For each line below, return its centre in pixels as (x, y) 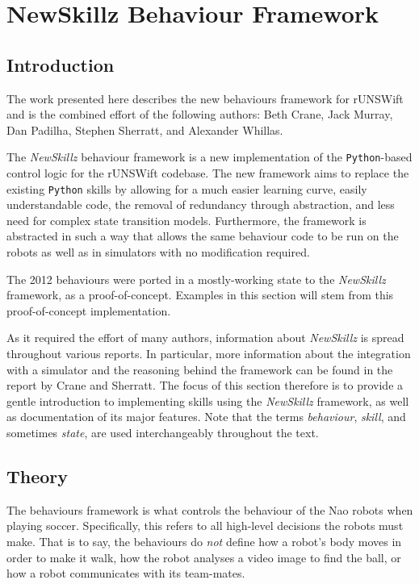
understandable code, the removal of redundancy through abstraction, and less (201, 204)
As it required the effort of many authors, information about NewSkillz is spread (205, 338)
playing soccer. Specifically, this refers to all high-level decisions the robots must (205, 526)
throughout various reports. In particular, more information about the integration (209, 354)
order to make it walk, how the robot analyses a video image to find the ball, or (204, 557)
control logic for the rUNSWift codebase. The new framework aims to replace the (208, 173)
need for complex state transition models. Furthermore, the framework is (186, 220)
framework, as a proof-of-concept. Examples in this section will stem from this (200, 295)
